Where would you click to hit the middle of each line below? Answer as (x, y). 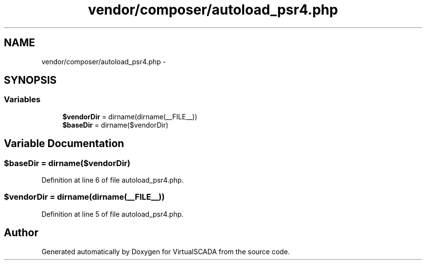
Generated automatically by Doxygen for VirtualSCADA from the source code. (166, 251)
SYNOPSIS (30, 80)
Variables (22, 100)
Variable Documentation (64, 144)
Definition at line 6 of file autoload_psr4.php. (113, 180)
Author (21, 233)
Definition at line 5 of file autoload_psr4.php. (113, 214)
